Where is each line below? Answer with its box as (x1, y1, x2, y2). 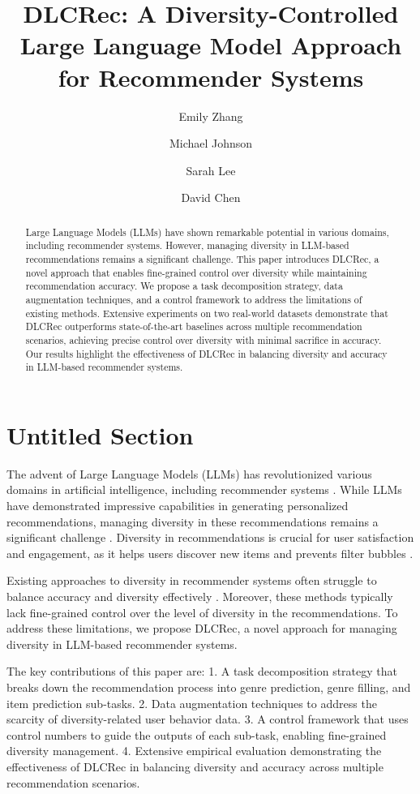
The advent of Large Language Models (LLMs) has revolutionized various (6, 465, 372, 482)
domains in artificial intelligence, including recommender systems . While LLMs (6, 481, 402, 498)
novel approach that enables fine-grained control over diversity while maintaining (25, 265, 367, 279)
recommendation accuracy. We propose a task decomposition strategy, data (25, 279, 343, 293)
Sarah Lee (186, 161, 236, 178)
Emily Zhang (178, 107, 243, 124)
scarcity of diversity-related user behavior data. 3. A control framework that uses (6, 710, 409, 727)
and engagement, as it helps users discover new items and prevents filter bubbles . (6, 544, 414, 561)
